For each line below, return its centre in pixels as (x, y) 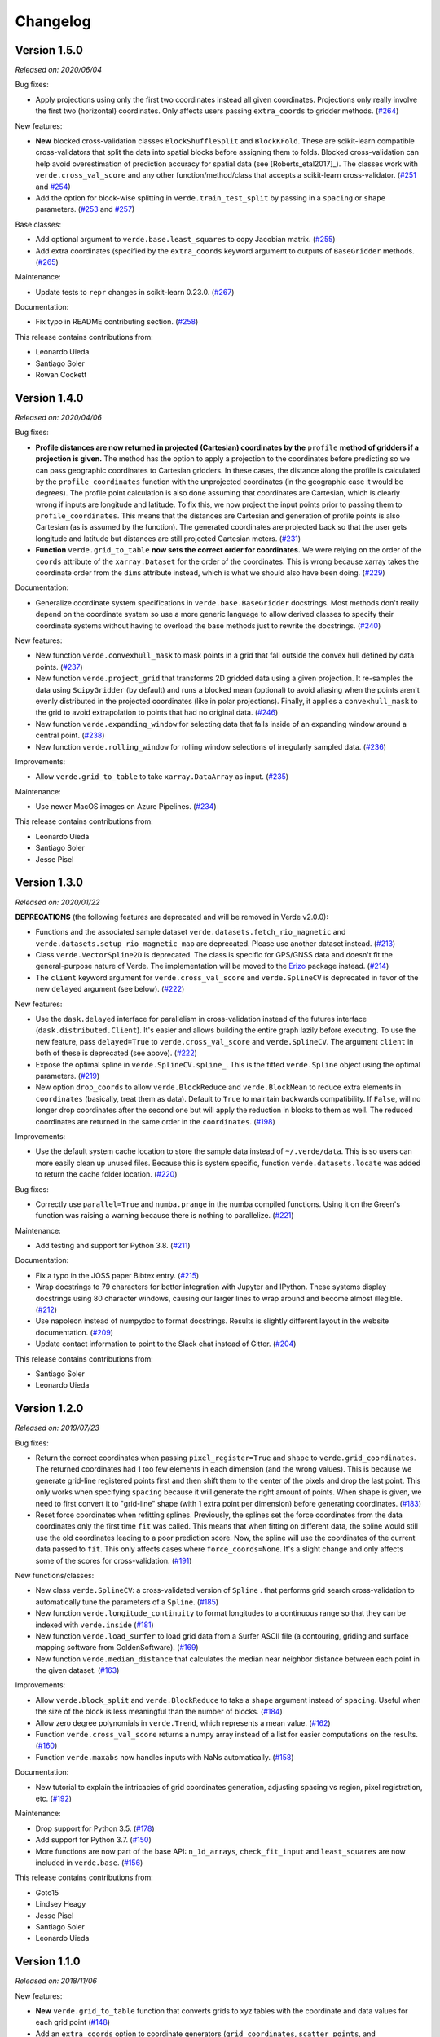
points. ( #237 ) (59, 667)
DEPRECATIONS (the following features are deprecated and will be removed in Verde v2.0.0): (172, 917)
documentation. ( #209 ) (75, 1332)
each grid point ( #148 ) (73, 2022)
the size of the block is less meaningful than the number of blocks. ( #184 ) (159, 1712)
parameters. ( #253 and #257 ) (85, 209)
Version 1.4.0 (49, 398)
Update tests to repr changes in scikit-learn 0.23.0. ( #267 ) (135, 292)
